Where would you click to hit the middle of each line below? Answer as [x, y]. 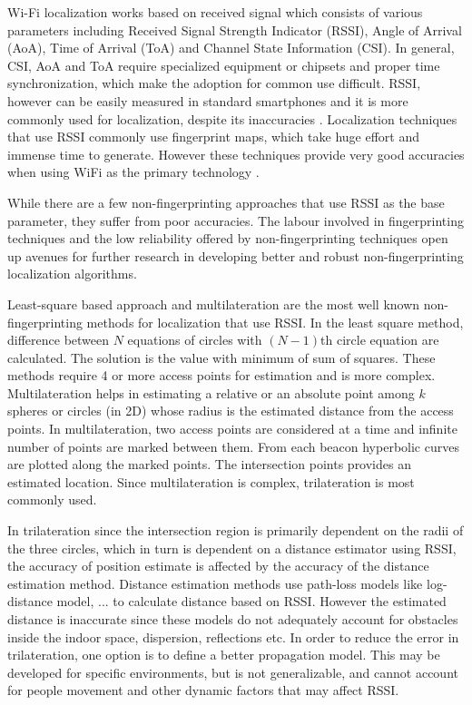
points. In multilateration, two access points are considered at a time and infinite [232, 429]
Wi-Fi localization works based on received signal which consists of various [215, 12]
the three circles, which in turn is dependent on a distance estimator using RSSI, [232, 548]
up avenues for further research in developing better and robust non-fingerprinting [236, 255]
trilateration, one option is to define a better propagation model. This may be [224, 655]
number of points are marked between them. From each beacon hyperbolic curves [233, 446]
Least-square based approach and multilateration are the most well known [214, 304]
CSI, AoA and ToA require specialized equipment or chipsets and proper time [224, 65]
